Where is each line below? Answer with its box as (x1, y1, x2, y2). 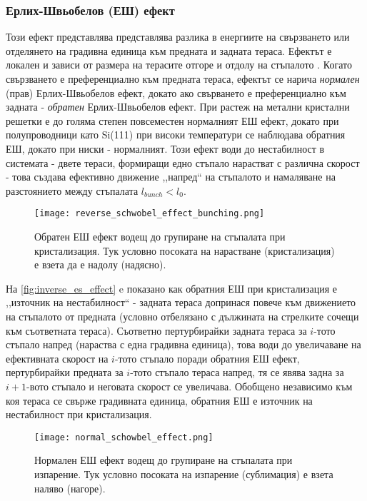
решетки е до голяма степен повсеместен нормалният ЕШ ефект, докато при (6, 113, 339, 128)
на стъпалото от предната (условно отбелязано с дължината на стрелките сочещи (6, 308, 359, 323)
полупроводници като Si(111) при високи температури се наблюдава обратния (6, 127, 346, 142)
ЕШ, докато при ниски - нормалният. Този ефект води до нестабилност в (6, 141, 325, 156)
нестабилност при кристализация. (6, 407, 152, 422)
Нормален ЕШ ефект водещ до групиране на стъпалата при (34, 452, 293, 467)
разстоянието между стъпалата (6, 183, 139, 198)
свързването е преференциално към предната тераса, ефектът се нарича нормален (6, 71, 360, 86)
